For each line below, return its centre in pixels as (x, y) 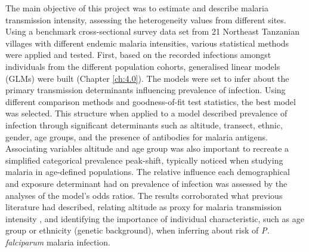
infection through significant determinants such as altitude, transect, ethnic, (144, 125)
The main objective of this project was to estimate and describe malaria (137, 8)
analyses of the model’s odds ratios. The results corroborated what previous (144, 195)
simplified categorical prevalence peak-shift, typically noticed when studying (144, 160)
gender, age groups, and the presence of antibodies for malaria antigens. (137, 136)
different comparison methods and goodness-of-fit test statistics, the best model (151, 101)
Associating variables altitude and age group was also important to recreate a (147, 148)
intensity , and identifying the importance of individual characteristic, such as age (155, 218)
